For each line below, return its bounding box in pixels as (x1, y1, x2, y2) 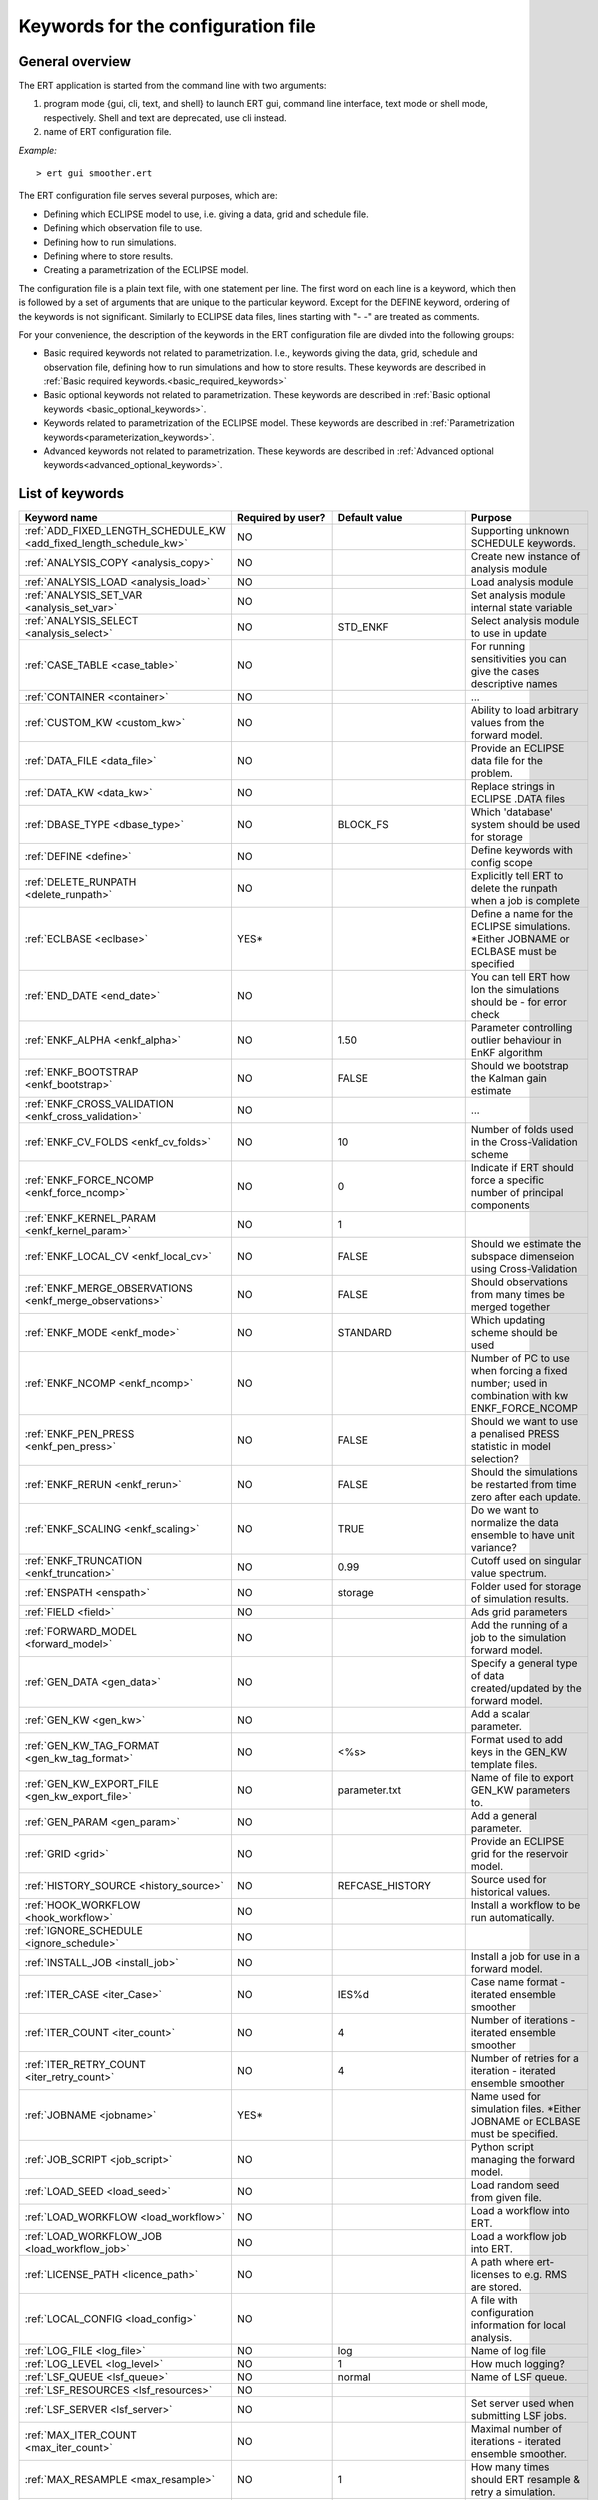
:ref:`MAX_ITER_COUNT (24, 2428, 137, 2442)
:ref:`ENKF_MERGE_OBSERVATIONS (24, 1281, 194, 1295)
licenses (470, 2268, 510, 2282)
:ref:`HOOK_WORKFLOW (24, 1898, 141, 1912)
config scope (470, 856, 534, 870)
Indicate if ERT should (470, 1161, 574, 1175)
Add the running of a (470, 1618, 569, 1632)
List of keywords (18, 485, 125, 502)
